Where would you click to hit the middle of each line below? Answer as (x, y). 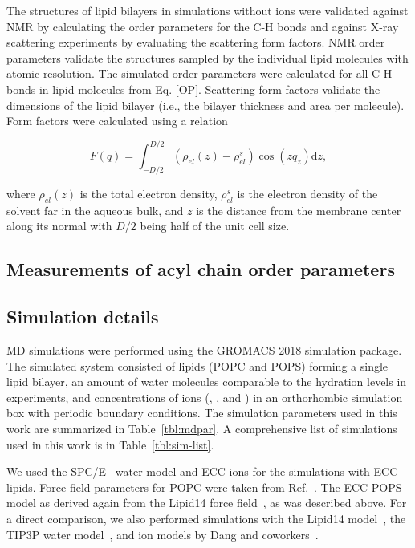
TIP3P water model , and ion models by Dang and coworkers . (163, 534)
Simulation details (83, 317)
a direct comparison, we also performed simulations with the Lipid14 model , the (206, 518)
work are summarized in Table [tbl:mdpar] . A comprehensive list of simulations (202, 428)
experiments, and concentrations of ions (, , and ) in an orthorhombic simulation (205, 397)
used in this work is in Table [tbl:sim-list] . (110, 444)
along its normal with (59, 226)
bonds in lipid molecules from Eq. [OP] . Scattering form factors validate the (193, 89)
